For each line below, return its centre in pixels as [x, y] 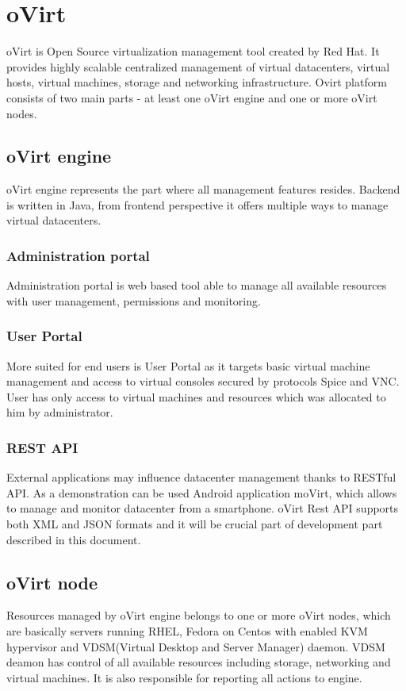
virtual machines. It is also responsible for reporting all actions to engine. [184, 677]
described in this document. [74, 539]
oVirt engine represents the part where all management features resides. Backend [203, 189]
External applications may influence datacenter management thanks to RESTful [201, 477]
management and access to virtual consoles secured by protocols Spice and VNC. [203, 381]
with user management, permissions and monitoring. [134, 300]
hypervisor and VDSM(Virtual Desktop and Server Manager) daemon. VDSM [196, 646]
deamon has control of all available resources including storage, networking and [199, 662]
